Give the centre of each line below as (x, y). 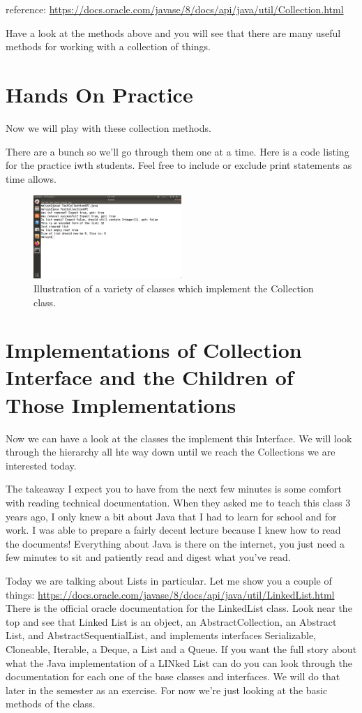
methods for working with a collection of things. (108, 46)
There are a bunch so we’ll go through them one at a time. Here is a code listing (178, 151)
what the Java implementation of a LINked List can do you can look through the (179, 662)
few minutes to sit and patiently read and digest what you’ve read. (148, 557)
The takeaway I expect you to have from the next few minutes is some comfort (174, 489)
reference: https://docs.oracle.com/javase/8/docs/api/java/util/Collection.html (175, 9)
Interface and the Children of (150, 377)
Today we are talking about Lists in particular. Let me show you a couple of (169, 580)
